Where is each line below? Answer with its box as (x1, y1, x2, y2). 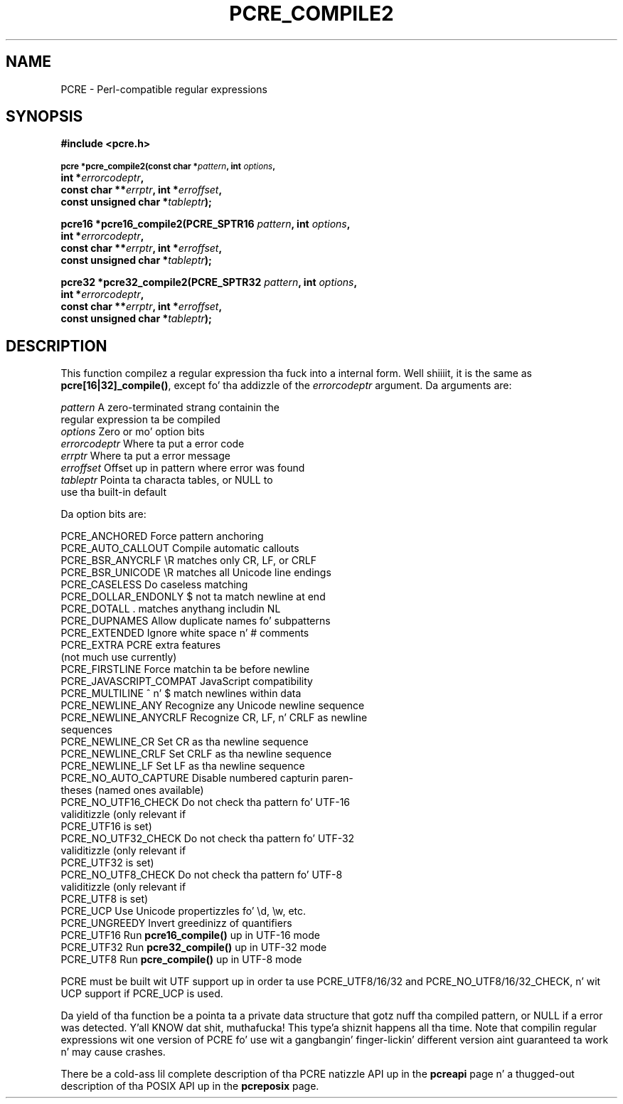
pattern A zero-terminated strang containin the (60, 401, 279, 414)
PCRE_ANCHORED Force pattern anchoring (60, 530, 264, 543)
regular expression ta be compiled (60, 413, 220, 426)
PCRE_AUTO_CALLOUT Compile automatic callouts (60, 542, 299, 555)
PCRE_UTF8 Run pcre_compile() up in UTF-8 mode (60, 953, 302, 966)
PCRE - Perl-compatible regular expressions (60, 83, 267, 95)
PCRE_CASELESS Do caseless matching (60, 578, 248, 591)
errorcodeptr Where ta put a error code (60, 437, 245, 450)
